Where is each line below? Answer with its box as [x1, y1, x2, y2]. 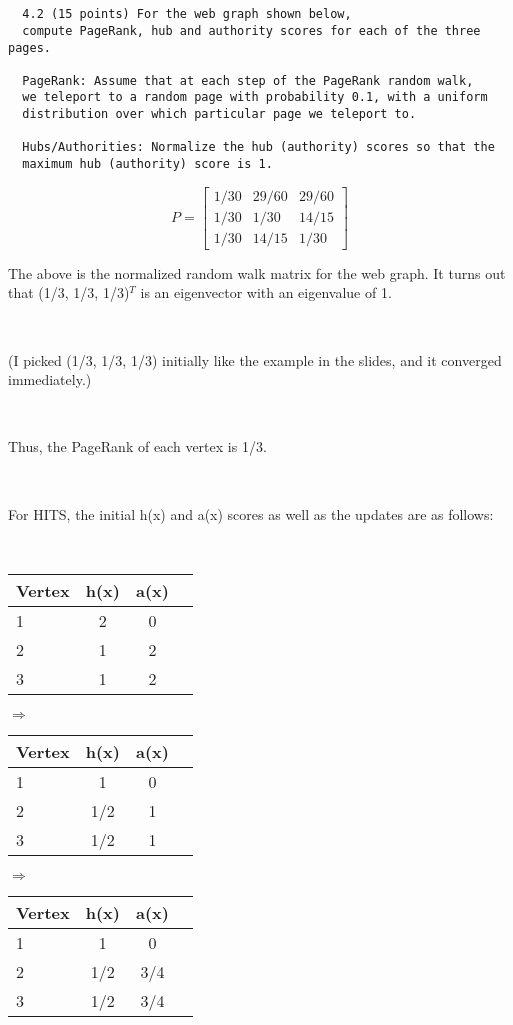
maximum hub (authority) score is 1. [22, 157, 273, 172]
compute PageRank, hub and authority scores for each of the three [22, 23, 481, 38]
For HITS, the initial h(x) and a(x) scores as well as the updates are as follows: [8, 503, 494, 524]
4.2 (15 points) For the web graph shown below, [22, 7, 352, 22]
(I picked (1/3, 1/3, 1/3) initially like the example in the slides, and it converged [8, 349, 502, 370]
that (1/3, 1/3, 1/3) [8, 282, 130, 303]
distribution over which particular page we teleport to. [22, 107, 417, 122]
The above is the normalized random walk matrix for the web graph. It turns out [8, 262, 506, 283]
